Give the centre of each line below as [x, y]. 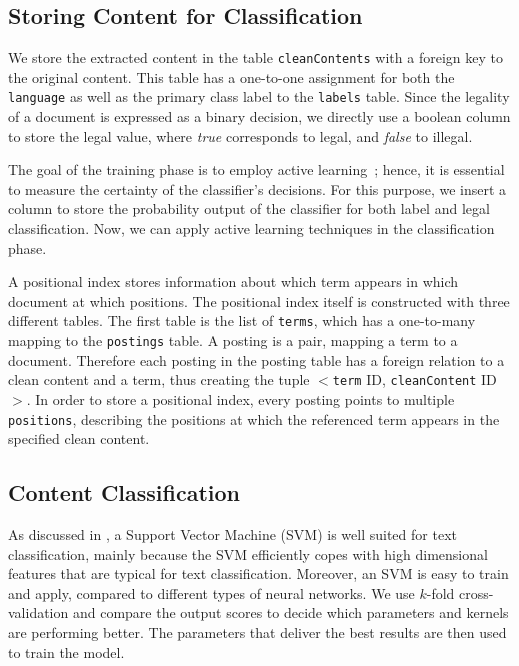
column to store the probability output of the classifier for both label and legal [249, 208]
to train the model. [66, 651]
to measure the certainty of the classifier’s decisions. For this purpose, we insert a [257, 188]
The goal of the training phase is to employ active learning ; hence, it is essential [256, 169]
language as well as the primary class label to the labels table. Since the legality [259, 96]
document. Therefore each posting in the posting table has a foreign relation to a [256, 359]
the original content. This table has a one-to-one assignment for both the [231, 76]
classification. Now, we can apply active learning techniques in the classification [251, 228]
